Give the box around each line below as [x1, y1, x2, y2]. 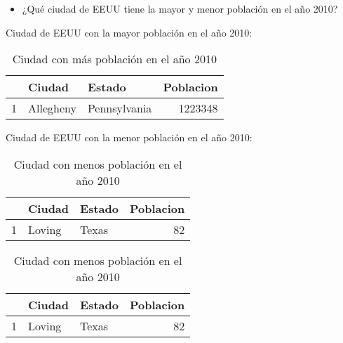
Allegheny [28, 100, 76, 117]
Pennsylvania [87, 100, 152, 117]
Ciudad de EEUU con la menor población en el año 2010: [6, 130, 253, 145]
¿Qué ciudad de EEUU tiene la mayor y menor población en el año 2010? [22, 1, 338, 15]
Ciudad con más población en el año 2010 [12, 51, 217, 67]
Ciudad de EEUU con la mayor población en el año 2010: [6, 25, 253, 39]
